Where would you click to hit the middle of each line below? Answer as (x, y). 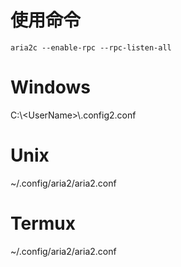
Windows (50, 87)
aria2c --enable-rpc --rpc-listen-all (91, 47)
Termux (43, 223)
